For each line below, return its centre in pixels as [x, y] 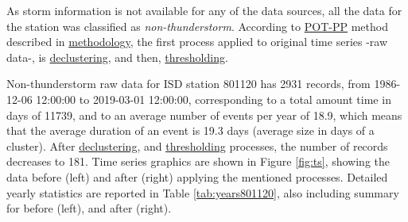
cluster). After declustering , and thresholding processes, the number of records [197, 145]
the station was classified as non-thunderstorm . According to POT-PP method [197, 26]
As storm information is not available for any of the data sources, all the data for [204, 10]
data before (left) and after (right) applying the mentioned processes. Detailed [197, 176]
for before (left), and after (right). [89, 208]
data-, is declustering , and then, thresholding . [117, 57]
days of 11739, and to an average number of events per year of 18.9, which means [204, 115]
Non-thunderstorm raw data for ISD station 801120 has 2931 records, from [188, 84]
